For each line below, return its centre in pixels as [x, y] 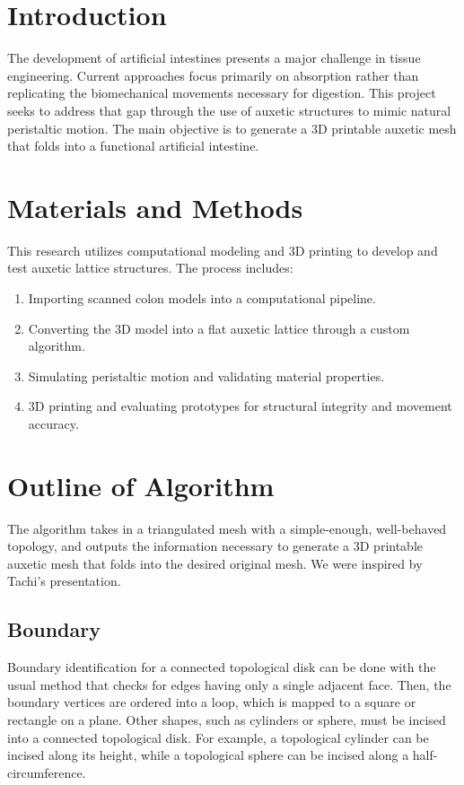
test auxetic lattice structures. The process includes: [150, 268]
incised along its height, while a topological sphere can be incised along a [208, 755]
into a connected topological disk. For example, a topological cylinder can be [218, 737]
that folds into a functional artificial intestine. [133, 146]
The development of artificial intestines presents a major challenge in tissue [214, 58]
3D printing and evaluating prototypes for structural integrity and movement [240, 406]
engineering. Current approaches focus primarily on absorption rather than [213, 75]
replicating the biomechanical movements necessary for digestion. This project [222, 93]
